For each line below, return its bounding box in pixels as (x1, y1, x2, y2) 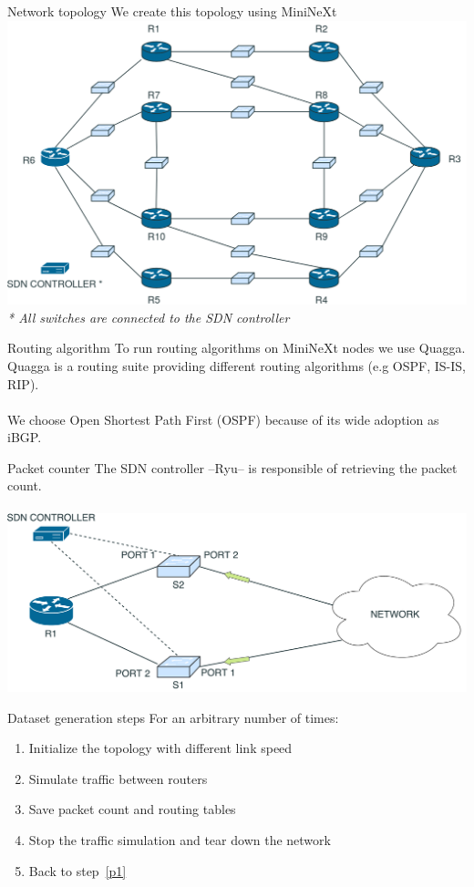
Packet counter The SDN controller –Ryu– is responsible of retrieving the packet (7, 458, 458, 477)
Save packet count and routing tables (28, 799, 236, 819)
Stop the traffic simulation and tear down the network (28, 830, 331, 850)
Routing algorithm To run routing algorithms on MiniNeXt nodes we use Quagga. (7, 338, 466, 357)
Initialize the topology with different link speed (28, 738, 293, 758)
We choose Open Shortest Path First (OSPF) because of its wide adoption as (7, 409, 439, 428)
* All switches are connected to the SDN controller (7, 307, 290, 326)
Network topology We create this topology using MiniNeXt (7, 2, 337, 20)
